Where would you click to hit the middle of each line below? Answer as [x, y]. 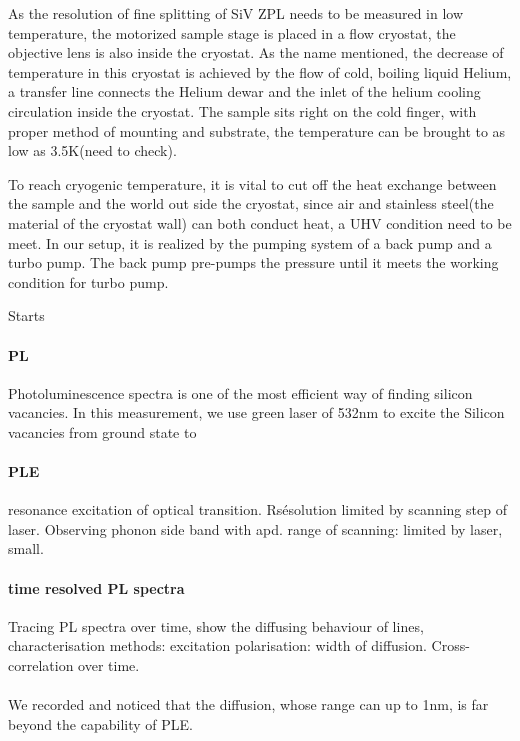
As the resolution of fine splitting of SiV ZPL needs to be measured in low [236, 13]
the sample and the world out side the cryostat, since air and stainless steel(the [251, 203]
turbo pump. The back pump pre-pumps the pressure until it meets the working [253, 262]
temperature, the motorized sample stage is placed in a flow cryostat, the [232, 32]
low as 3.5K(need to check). [92, 150]
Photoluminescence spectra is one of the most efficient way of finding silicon [240, 392]
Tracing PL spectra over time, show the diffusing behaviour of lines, [216, 625]
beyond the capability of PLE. [100, 723]
